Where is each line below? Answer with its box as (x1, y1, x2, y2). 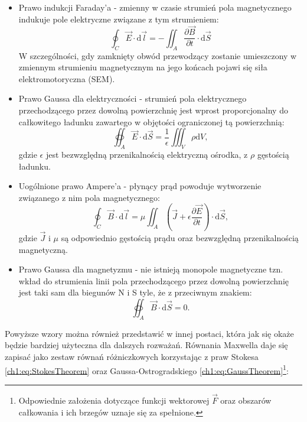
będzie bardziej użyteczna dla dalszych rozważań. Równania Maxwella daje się (5, 339, 288, 351)
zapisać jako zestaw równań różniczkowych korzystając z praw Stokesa (5, 350, 259, 363)
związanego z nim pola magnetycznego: (18, 191, 160, 203)
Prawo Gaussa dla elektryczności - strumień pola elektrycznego (18, 92, 247, 105)
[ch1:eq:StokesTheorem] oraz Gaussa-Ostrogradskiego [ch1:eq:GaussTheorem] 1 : (5, 362, 289, 376)
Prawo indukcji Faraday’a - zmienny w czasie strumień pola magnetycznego (18, 1, 292, 13)
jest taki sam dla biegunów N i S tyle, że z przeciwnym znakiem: (18, 286, 252, 298)
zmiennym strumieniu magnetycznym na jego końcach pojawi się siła (18, 61, 267, 73)
